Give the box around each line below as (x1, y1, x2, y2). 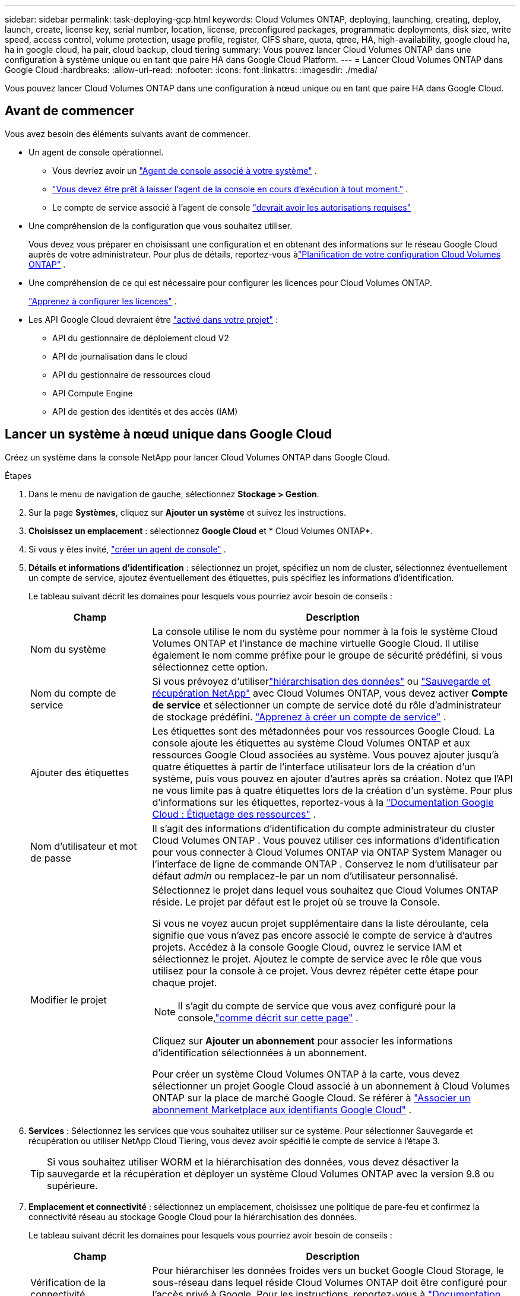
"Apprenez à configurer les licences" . (28, 296, 177, 306)
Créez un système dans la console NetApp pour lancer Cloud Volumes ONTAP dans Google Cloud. (5, 452, 391, 462)
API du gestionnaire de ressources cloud (52, 369, 211, 380)
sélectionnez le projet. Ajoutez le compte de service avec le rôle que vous (152, 952, 482, 965)
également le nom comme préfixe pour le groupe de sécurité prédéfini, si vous (152, 649, 503, 661)
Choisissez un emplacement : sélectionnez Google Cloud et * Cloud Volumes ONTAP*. (28, 525, 373, 536)
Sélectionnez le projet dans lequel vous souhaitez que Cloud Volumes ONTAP (152, 884, 499, 896)
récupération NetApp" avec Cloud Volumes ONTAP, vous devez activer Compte (152, 687, 508, 699)
